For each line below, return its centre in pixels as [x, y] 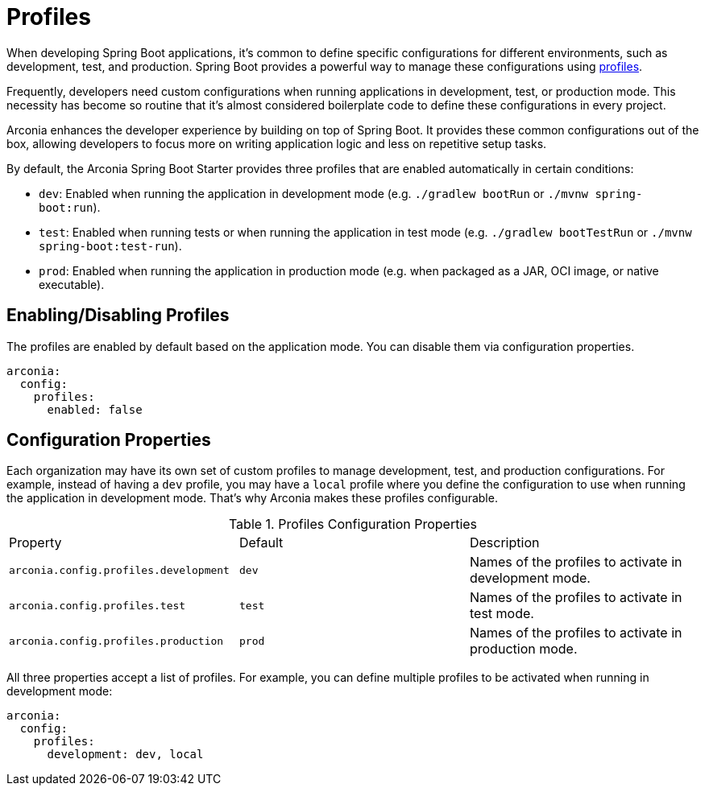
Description [504, 543]
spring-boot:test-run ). [110, 245]
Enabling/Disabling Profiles [118, 316]
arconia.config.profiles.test [97, 605]
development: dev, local [125, 755]
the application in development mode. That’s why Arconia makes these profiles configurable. [252, 498]
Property [35, 543]
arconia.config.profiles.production [116, 641]
